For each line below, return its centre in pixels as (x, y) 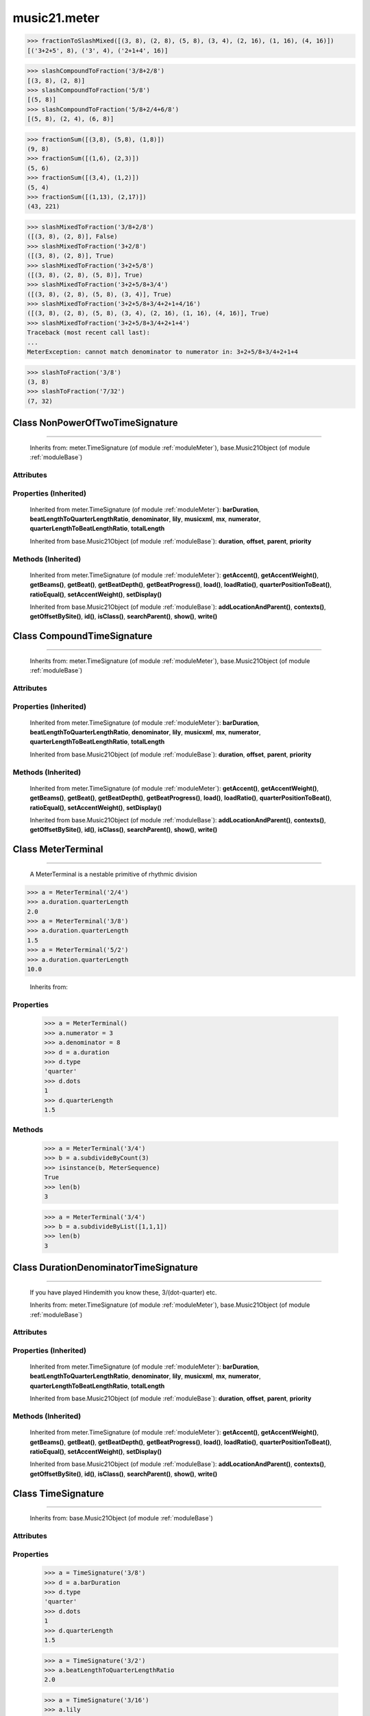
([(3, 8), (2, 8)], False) (72, 236)
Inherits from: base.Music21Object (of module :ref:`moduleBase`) (122, 1518)
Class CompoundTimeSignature (83, 636)
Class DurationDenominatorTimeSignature (106, 1267)
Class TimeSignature (58, 1493)
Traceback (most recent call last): (89, 333)
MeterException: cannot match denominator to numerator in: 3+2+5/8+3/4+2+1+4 (162, 352)
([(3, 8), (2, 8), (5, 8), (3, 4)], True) (99, 294)
